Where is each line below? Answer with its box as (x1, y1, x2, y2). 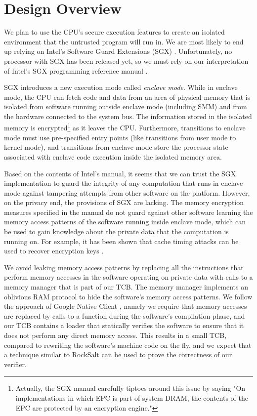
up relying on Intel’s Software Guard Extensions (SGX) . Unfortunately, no (4, 46, 232, 56)
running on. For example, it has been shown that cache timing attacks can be (4, 236, 239, 246)
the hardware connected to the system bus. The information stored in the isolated (4, 111, 252, 121)
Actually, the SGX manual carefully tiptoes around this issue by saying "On (15, 383, 246, 393)
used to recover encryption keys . (4, 246, 104, 256)
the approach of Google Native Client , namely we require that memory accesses (4, 301, 247, 311)
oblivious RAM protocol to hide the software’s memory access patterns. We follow (4, 291, 253, 301)
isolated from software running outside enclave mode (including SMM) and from (4, 101, 247, 112)
